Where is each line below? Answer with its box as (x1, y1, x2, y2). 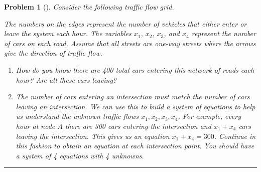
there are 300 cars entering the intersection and (65, 120, 211, 131)
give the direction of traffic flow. (4, 48, 102, 58)
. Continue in (214, 130, 256, 141)
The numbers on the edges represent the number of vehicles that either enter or (4, 18, 247, 29)
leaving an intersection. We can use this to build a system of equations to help (16, 101, 255, 111)
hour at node (16, 120, 55, 131)
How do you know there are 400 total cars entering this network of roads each (16, 64, 254, 75)
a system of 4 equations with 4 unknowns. (16, 150, 144, 160)
